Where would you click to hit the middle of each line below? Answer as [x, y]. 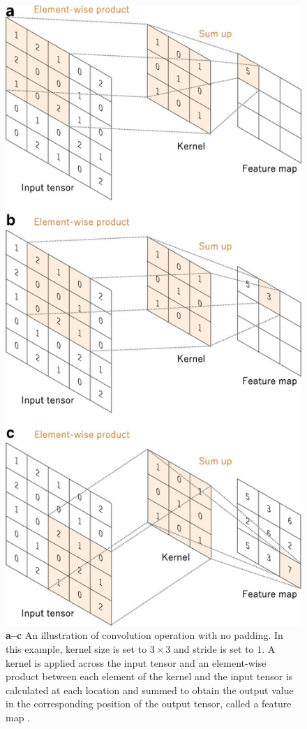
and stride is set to [214, 649]
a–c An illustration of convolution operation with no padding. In [144, 635]
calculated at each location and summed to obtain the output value [150, 690]
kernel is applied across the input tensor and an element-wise [136, 662]
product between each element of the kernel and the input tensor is [149, 676]
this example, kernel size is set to [76, 649]
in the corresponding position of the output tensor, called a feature [149, 704]
